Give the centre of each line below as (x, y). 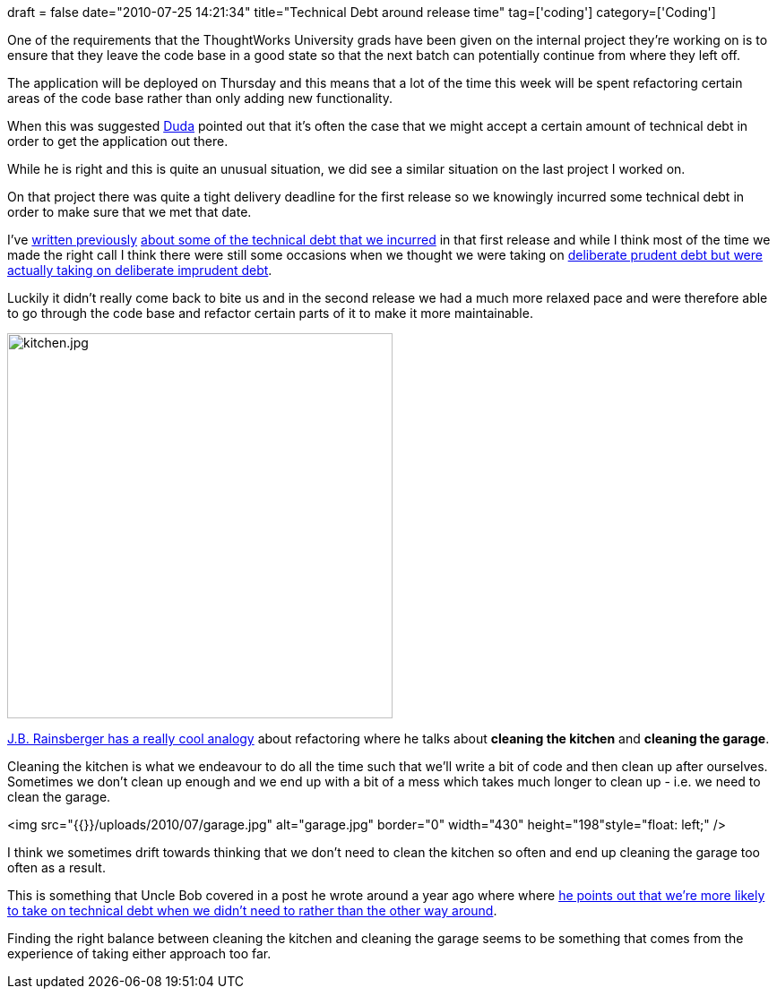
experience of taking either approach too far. (139, 953)
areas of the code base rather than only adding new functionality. (200, 98)
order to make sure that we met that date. (129, 212)
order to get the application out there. (118, 141)
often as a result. (56, 867)
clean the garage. (59, 797)
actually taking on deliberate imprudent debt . (140, 270)
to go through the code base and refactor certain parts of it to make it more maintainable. (270, 313)
